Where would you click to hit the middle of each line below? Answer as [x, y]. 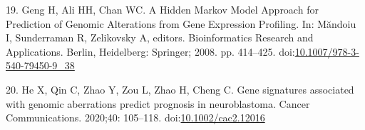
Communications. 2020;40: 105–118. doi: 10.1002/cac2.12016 [135, 117]
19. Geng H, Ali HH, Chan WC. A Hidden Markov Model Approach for [162, 9]
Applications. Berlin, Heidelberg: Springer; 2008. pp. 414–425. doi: [150, 51]
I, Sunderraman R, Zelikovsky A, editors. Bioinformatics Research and [160, 37]
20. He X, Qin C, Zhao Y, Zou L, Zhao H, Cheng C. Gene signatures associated [180, 89]
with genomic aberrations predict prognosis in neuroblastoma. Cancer [158, 103]
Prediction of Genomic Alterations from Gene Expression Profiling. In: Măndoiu [181, 23]
